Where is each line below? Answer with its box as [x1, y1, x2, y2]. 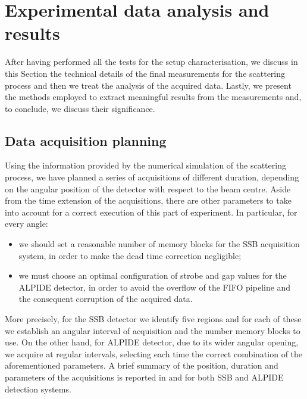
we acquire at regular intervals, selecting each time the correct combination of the [5, 347, 303, 360]
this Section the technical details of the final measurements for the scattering [5, 67, 286, 79]
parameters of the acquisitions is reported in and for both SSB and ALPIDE [5, 370, 284, 383]
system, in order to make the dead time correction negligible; [18, 249, 242, 261]
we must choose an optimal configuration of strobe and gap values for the [18, 269, 287, 282]
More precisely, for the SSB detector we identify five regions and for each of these [5, 313, 302, 325]
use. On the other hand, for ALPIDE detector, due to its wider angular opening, [5, 336, 299, 348]
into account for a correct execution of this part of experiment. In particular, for [5, 205, 297, 218]
